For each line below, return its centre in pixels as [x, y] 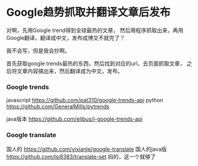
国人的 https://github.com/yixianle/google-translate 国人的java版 [87, 149]
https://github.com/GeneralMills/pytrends [58, 107]
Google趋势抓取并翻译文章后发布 [88, 12]
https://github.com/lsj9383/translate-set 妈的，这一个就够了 [81, 156]
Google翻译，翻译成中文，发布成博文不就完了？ [66, 37]
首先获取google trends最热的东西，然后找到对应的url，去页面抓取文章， [96, 63]
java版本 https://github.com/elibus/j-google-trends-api [74, 119]
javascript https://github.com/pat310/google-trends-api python [85, 100]
